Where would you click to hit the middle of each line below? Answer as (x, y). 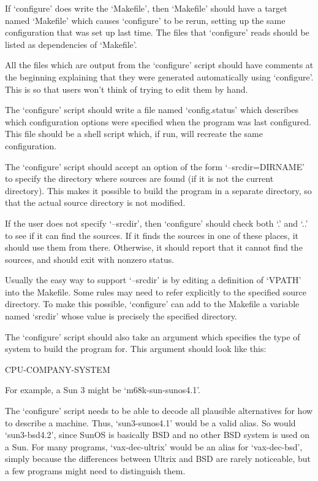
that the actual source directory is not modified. (95, 202)
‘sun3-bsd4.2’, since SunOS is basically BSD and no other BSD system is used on (157, 435)
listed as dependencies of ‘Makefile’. (71, 44)
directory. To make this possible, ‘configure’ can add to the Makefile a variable (152, 304)
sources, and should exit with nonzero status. (90, 259)
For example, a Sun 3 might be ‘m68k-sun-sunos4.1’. (103, 390)
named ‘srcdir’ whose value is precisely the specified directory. (121, 316)
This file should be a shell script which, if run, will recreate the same (134, 134)
